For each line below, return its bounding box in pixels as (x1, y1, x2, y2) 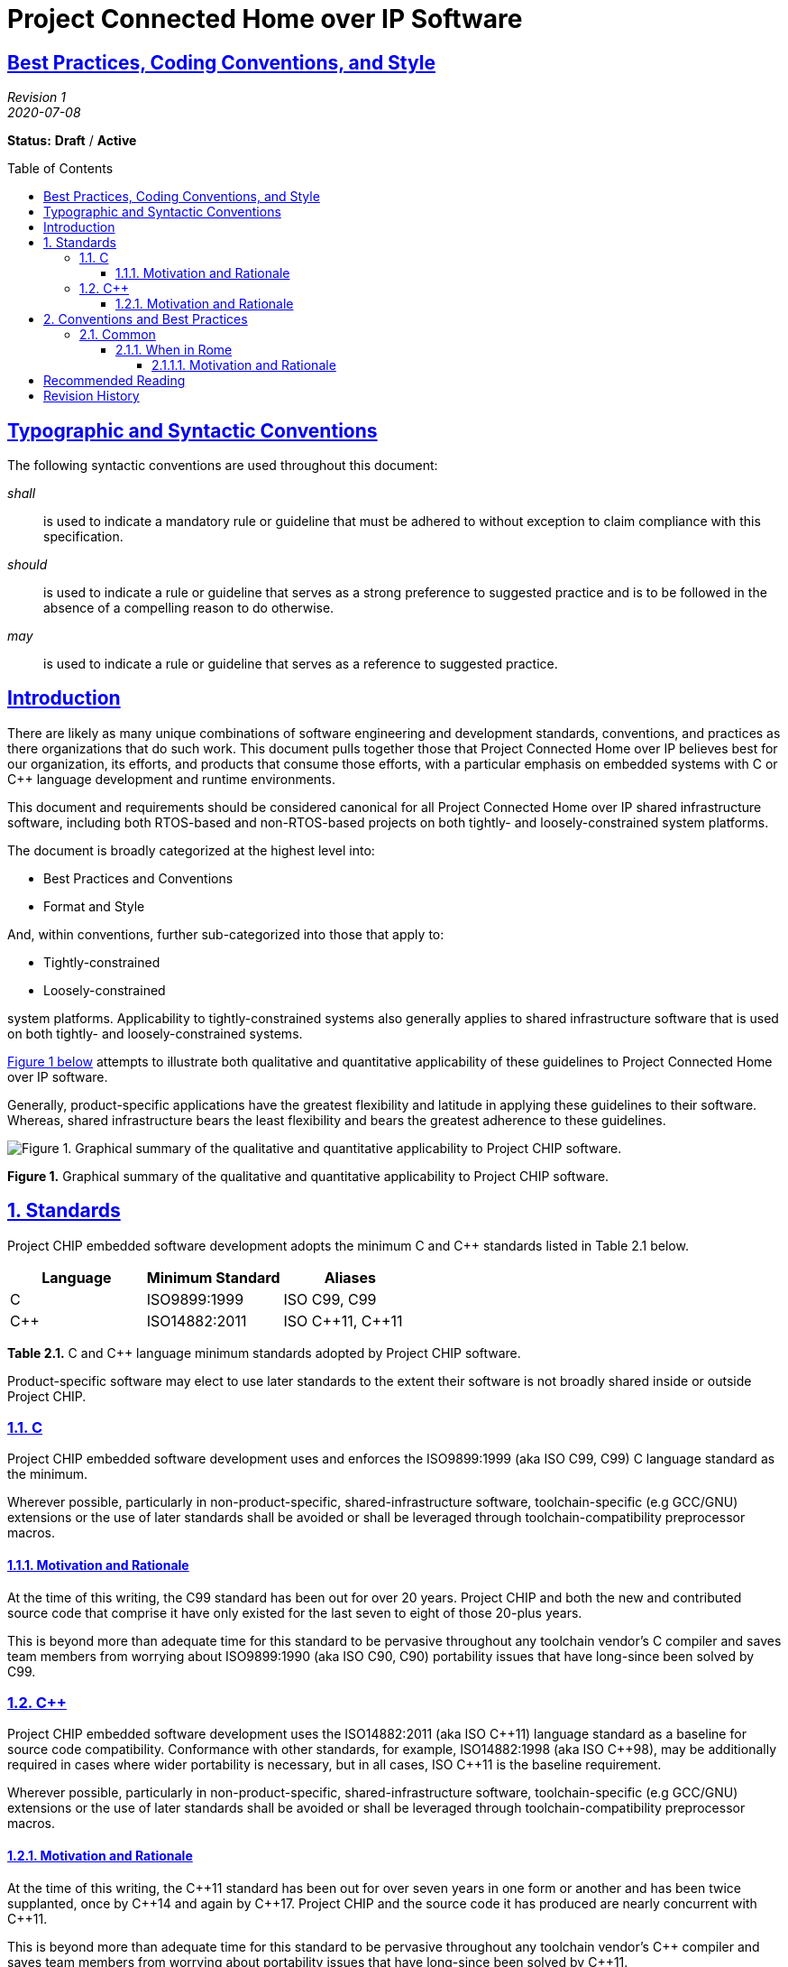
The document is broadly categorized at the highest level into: (7, 842, 375, 858)
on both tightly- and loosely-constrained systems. (7, 1025, 303, 1041)
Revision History (43, 388, 140, 404)
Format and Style (43, 898, 145, 914)
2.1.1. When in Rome (115, 342, 233, 358)
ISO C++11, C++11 (283, 1311, 403, 1330)
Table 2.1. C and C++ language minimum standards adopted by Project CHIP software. (7, 1344, 521, 1361)
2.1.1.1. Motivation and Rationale (151, 357, 336, 374)
